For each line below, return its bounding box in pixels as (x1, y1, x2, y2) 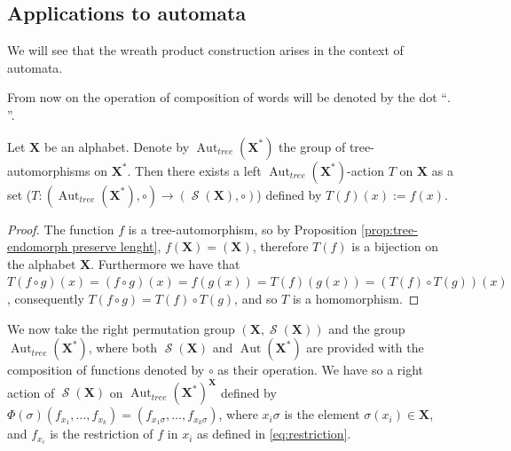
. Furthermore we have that (90, 254, 240, 273)
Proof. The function (7, 219, 114, 238)
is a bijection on (351, 237, 438, 256)
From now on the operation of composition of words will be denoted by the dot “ (7, 88, 447, 107)
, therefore (252, 237, 309, 256)
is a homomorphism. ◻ (292, 289, 420, 307)
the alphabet (7, 254, 76, 273)
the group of (279, 137, 346, 155)
